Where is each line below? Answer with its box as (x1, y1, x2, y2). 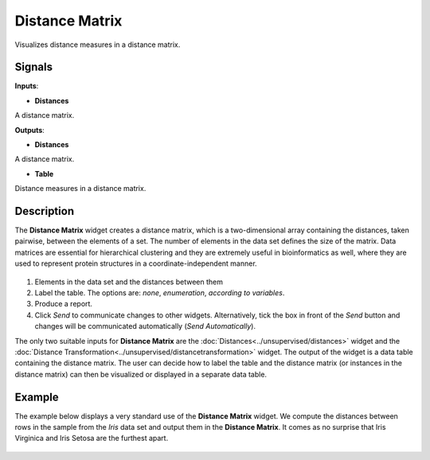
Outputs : (14, 125, 45, 134)
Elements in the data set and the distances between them (34, 277, 223, 287)
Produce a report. (34, 299, 93, 309)
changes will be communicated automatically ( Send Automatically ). (34, 322, 256, 331)
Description (14, 205, 75, 218)
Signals (14, 60, 53, 74)
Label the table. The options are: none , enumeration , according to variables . (34, 288, 285, 298)
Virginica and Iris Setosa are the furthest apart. (14, 434, 169, 443)
